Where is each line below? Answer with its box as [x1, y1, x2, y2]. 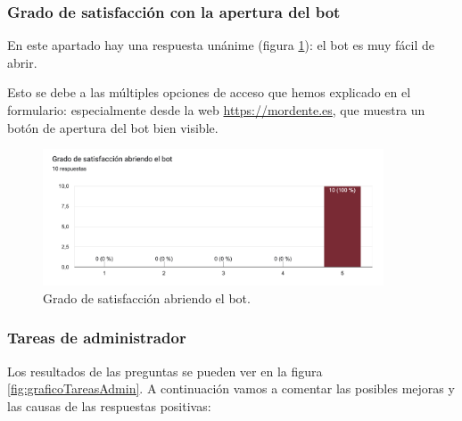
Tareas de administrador [7, 326, 186, 349]
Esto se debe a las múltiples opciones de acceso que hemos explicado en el [7, 83, 411, 102]
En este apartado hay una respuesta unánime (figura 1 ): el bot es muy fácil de [7, 36, 434, 54]
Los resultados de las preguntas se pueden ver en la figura [7, 361, 323, 380]
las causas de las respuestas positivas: [7, 396, 211, 415]
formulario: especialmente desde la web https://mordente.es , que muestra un [7, 101, 425, 119]
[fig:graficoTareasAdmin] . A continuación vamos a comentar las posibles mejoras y [7, 379, 455, 398]
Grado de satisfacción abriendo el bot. [43, 288, 251, 307]
